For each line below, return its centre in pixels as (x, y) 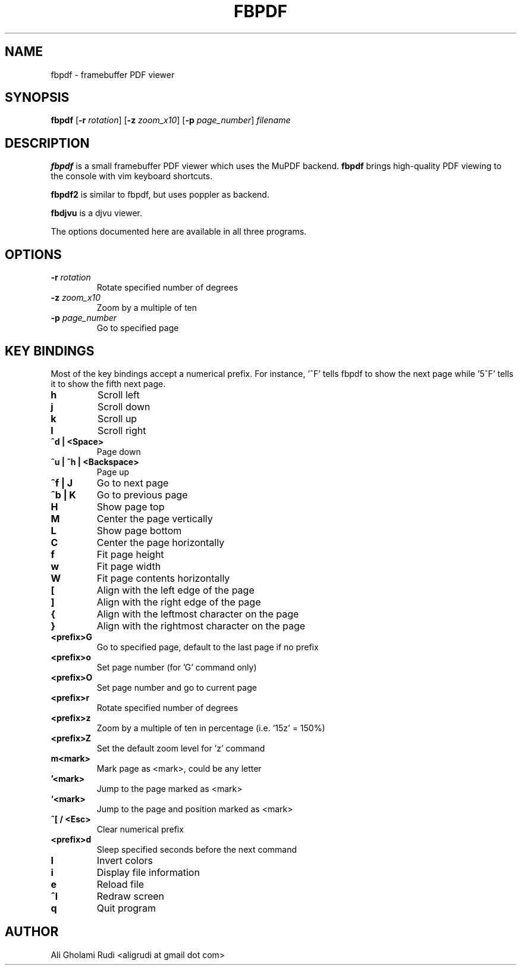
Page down (119, 451)
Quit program (126, 908)
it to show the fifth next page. (108, 383)
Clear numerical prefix (140, 829)
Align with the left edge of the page (175, 590)
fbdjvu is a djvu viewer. (96, 213)
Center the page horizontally (161, 542)
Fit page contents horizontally (163, 578)
